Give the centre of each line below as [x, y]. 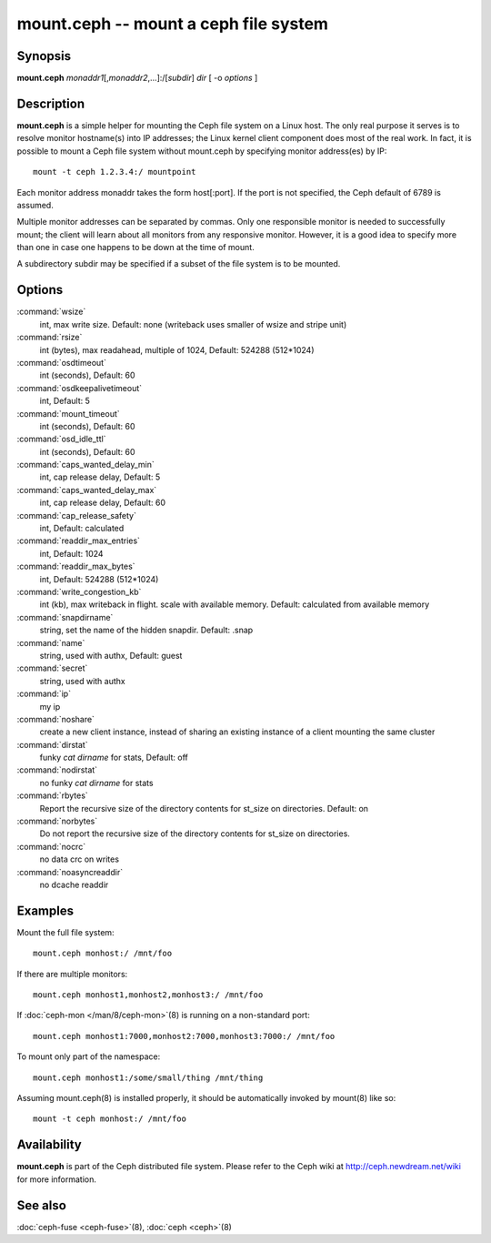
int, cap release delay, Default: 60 [102, 503]
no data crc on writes [80, 859]
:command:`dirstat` [52, 744]
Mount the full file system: [65, 932]
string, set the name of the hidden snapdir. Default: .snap [146, 630]
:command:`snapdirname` [65, 617]
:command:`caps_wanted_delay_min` [85, 465]
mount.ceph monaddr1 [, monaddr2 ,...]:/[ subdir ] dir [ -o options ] [137, 78]
